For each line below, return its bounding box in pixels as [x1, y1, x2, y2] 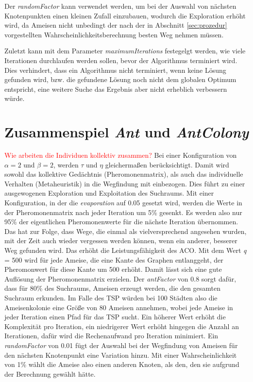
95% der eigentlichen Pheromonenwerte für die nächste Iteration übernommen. [4, 216, 238, 227]
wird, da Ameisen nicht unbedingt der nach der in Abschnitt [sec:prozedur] [4, 20, 227, 30]
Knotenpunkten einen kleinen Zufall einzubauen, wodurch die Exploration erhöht [4, 10, 246, 20]
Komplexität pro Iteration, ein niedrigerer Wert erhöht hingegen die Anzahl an [4, 321, 239, 331]
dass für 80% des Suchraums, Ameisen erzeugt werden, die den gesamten [4, 283, 221, 293]
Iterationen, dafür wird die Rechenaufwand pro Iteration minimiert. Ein [4, 331, 219, 341]
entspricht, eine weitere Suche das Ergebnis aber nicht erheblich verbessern [4, 83, 227, 94]
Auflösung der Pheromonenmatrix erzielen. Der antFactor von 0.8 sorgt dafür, [4, 273, 236, 283]
